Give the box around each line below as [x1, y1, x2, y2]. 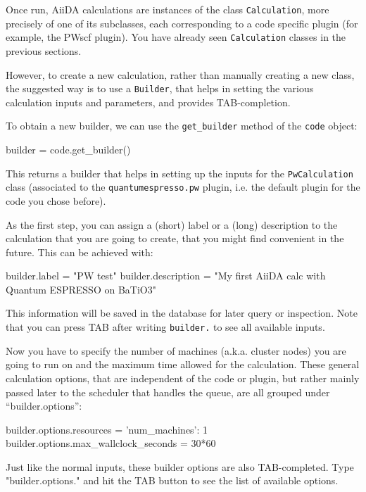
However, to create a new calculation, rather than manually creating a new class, [6, 67, 355, 82]
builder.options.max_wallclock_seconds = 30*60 [6, 436, 216, 450]
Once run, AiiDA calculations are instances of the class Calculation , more [6, 2, 329, 16]
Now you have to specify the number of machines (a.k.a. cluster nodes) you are [6, 343, 346, 358]
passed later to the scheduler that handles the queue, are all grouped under [6, 384, 330, 399]
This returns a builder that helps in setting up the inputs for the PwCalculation [6, 165, 353, 180]
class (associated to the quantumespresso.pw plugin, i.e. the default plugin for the [6, 179, 360, 194]
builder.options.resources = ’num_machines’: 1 [6, 422, 208, 436]
